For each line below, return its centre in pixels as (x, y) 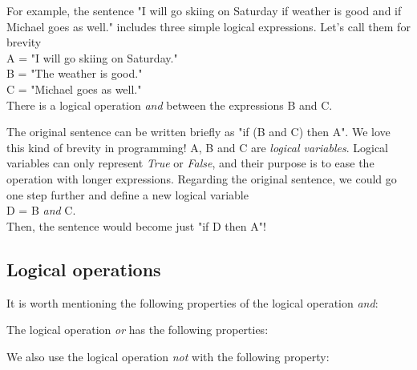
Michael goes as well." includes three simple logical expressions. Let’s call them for (208, 26)
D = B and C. (41, 210)
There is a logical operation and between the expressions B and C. (170, 105)
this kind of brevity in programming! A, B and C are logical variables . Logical (197, 147)
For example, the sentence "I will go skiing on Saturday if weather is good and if (204, 10)
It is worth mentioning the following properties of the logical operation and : (192, 302)
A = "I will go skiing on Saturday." (92, 57)
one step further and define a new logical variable (128, 194)
